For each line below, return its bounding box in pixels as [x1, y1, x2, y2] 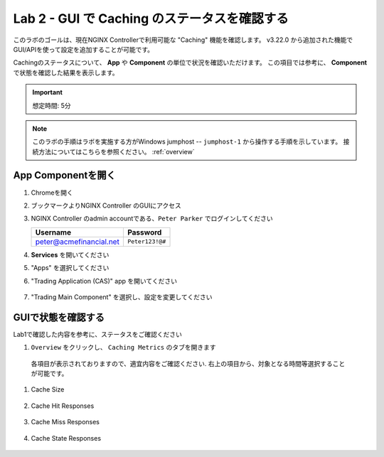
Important [32, 88, 63, 97]
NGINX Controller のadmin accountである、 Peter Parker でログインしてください [31, 214, 273, 223]
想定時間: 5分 [32, 101, 71, 109]
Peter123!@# [127, 238, 166, 245]
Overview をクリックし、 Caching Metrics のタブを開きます [31, 343, 216, 352]
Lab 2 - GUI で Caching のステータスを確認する [13, 11, 289, 26]
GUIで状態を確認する [13, 311, 105, 323]
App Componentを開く [13, 169, 117, 181]
